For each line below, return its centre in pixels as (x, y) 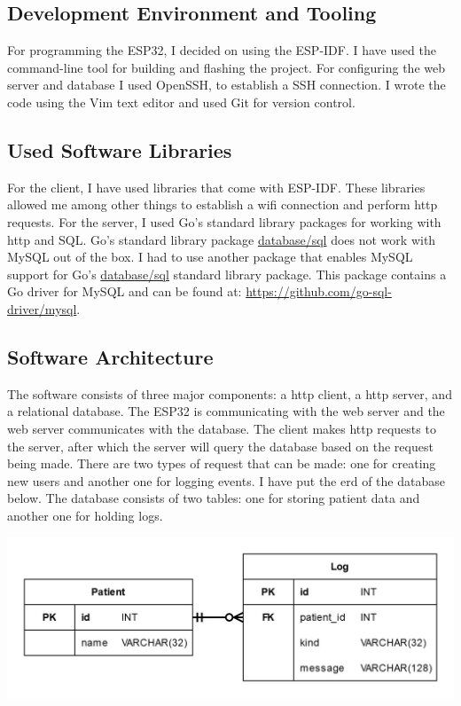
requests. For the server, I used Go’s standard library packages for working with (224, 221)
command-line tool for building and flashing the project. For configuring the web (227, 67)
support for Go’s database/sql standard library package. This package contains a (227, 274)
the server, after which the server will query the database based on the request (220, 446)
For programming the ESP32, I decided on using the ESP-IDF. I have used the (222, 50)
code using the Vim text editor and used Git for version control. (181, 102)
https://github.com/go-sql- (319, 291)
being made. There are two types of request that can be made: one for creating (222, 463)
